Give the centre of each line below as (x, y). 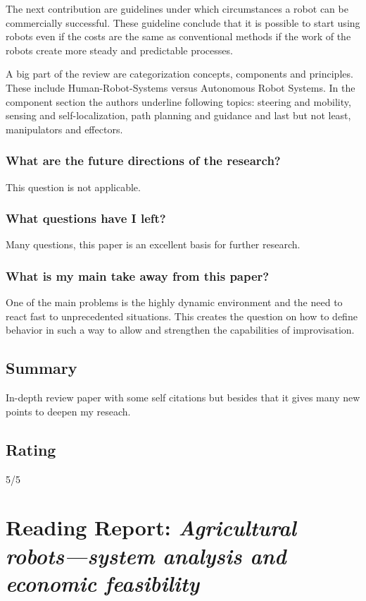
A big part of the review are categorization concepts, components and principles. (179, 74)
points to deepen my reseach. (68, 411)
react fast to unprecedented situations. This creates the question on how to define (182, 316)
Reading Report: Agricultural (151, 528)
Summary (42, 368)
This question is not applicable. (73, 187)
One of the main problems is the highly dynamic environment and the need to (174, 302)
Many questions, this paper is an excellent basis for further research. (153, 244)
